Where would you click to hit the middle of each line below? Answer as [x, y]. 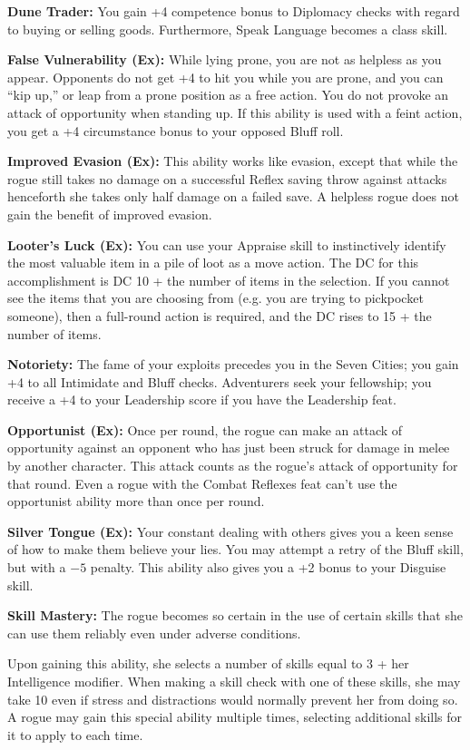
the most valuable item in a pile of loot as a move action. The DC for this [213, 263]
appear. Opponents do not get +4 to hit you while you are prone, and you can [225, 77]
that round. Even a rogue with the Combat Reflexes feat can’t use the [202, 483]
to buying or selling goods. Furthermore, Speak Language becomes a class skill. [228, 29]
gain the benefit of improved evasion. [110, 214]
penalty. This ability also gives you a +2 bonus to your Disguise [268, 567]
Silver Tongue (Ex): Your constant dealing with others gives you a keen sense [230, 531]
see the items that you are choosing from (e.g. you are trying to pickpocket [215, 298]
